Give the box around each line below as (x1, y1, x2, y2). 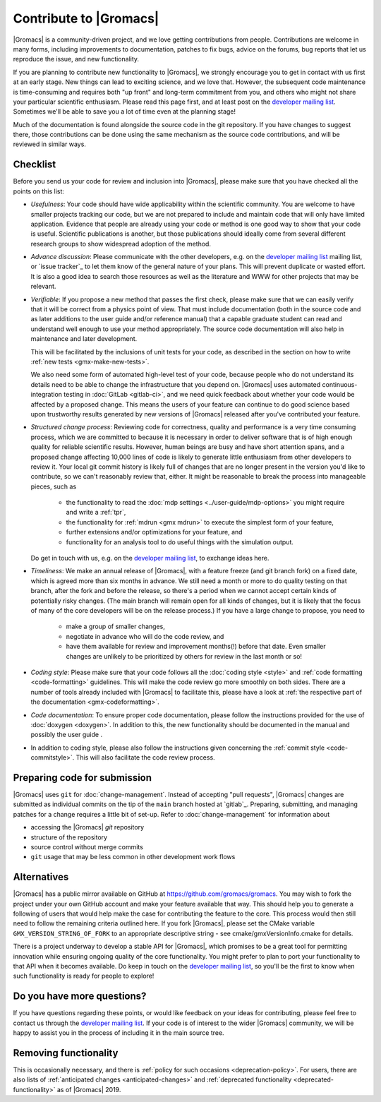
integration (30, 390, 63, 399)
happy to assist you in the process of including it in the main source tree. (13, 1029, 225, 1037)
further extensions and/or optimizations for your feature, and (66, 528, 243, 537)
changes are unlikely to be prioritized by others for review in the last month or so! (66, 652, 303, 660)
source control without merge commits (30, 842, 144, 851)
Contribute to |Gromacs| (13, 11, 159, 26)
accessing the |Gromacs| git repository (30, 823, 145, 832)
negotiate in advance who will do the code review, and (66, 632, 224, 640)
